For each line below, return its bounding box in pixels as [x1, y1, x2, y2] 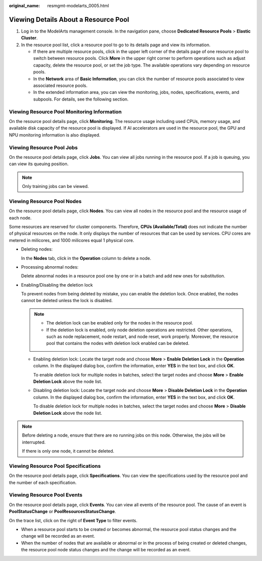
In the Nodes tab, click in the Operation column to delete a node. [21, 255, 151, 261]
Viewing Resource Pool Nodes [9, 198, 82, 204]
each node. [9, 215, 32, 221]
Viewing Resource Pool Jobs [9, 144, 78, 151]
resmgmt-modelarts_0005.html [47, 3, 109, 8]
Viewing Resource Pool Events [9, 492, 82, 498]
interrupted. [22, 439, 46, 445]
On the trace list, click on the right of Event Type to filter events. [9, 517, 138, 523]
